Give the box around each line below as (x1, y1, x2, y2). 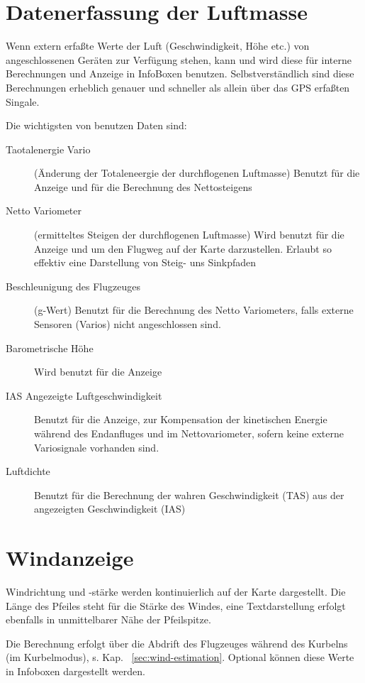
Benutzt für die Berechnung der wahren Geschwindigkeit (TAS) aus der (34, 487, 344, 502)
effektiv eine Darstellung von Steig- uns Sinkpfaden (34, 255, 257, 270)
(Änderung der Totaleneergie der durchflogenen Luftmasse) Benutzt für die (34, 165, 360, 180)
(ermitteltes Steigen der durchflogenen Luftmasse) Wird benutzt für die (34, 227, 344, 242)
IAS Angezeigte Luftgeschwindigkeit (6, 388, 162, 403)
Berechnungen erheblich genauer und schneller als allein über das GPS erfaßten (6, 80, 350, 94)
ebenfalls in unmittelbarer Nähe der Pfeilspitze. (6, 612, 211, 627)
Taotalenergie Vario (6, 141, 91, 156)
